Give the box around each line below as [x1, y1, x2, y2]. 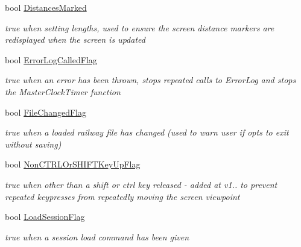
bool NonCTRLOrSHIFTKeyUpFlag [5, 158, 141, 170]
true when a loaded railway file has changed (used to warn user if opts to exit [5, 126, 289, 139]
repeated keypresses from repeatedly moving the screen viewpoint [5, 190, 240, 202]
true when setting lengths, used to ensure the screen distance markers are [5, 21, 274, 34]
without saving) [5, 137, 62, 150]
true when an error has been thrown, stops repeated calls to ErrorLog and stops [5, 73, 296, 86]
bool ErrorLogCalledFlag [5, 53, 97, 66]
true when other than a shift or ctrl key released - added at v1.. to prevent [5, 178, 277, 190]
